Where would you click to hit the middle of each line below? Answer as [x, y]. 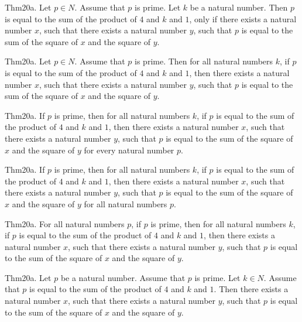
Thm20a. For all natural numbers [65, 223]
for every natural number [129, 150]
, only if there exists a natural [243, 18]
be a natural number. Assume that [123, 277]
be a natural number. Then [239, 7]
